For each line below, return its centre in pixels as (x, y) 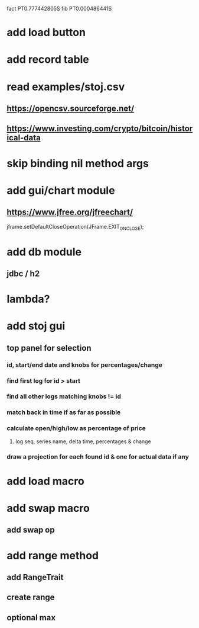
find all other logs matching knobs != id (64, 396)
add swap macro (48, 508)
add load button (46, 33)
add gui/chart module (61, 190)
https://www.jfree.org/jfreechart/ (70, 212)
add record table (48, 60)
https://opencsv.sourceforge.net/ (71, 108)
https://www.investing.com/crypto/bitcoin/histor (100, 129)
